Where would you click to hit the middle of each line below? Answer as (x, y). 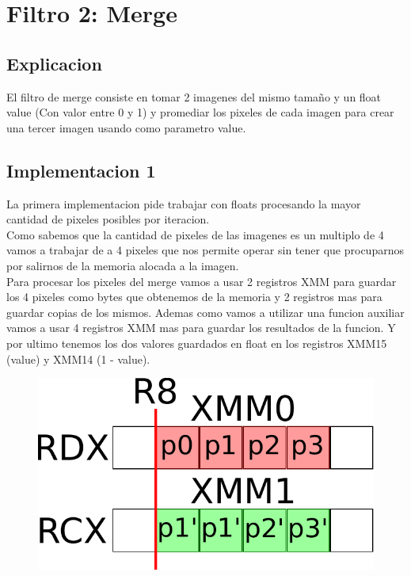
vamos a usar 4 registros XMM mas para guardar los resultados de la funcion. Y (201, 328)
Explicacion (54, 63)
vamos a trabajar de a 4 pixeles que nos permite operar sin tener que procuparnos (205, 250)
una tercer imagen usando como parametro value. (126, 127)
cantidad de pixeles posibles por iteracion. (108, 219)
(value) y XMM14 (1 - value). (78, 359)
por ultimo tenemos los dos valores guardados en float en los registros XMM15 (197, 343)
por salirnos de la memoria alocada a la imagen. (123, 265)
